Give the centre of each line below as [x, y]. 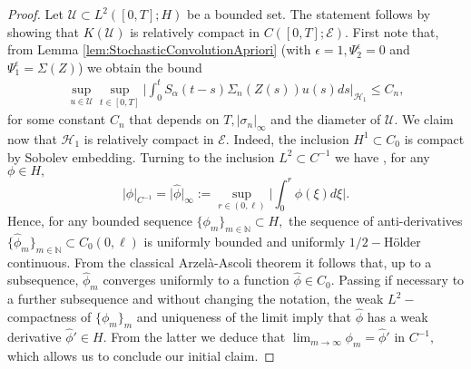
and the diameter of [326, 119]
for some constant [57, 119]
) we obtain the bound [140, 67]
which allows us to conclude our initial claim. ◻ [141, 355]
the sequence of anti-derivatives [376, 220]
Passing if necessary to [402, 280]
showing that [44, 31]
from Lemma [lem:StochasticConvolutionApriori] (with [159, 49]
